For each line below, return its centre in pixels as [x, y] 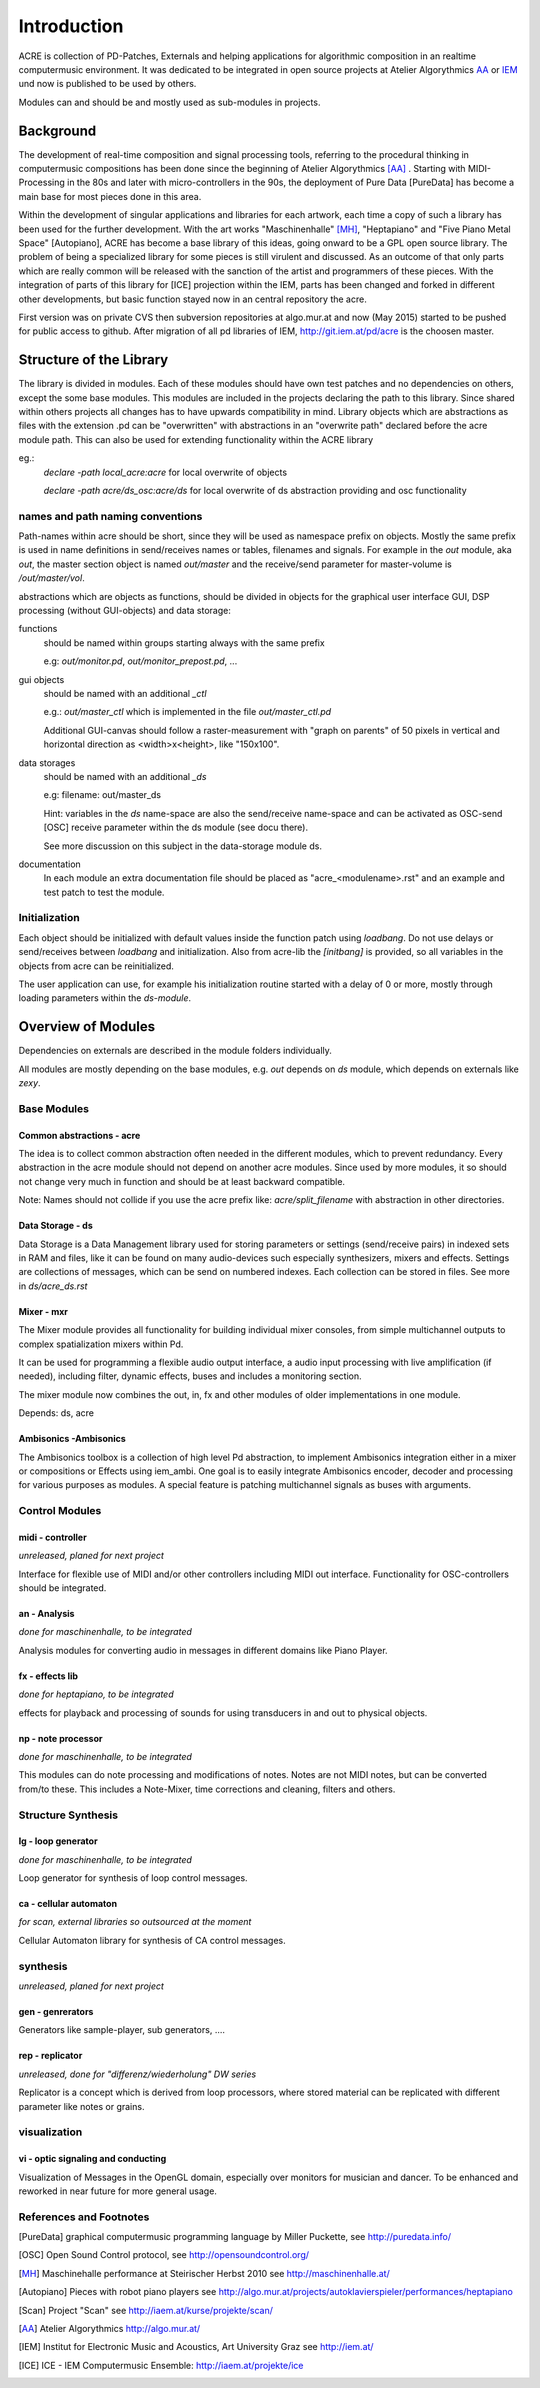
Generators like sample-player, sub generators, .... [121, 2030]
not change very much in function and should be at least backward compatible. [181, 1181]
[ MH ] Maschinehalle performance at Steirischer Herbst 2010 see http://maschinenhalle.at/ [204, 2273]
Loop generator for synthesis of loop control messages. [133, 1878]
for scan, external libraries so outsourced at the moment [135, 1922]
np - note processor [60, 1738]
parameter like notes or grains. [81, 2106]
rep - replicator [50, 2056]
